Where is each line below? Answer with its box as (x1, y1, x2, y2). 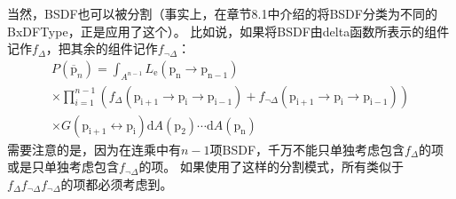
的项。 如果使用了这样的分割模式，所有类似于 (138, 157, 405, 176)
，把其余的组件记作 (45, 39, 158, 58)
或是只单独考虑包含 (7, 157, 119, 176)
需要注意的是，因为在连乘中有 (7, 139, 181, 158)
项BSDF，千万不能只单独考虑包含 (209, 139, 405, 158)
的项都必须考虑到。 (60, 174, 173, 193)
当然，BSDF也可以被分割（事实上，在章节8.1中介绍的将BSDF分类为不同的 (7, 4, 437, 22)
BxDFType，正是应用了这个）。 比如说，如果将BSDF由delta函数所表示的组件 (7, 21, 450, 40)
